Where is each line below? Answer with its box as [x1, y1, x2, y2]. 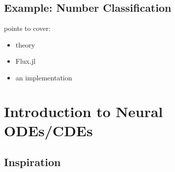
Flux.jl [15, 56, 36, 66]
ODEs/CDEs [4, 120, 93, 140]
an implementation [15, 72, 72, 82]
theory [15, 39, 35, 49]
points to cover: [4, 23, 51, 33]
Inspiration [4, 154, 61, 169]
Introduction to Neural [4, 101, 163, 121]
